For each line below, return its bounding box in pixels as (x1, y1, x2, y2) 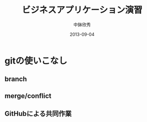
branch (4, 75, 28, 83)
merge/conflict (4, 92, 52, 100)
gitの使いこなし (4, 55, 67, 66)
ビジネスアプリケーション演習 (22, 4, 143, 16)
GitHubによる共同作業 (4, 110, 72, 118)
